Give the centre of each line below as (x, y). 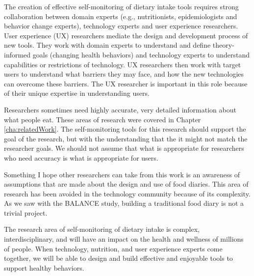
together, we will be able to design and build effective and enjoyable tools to (118, 258)
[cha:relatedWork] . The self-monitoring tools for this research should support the (125, 129)
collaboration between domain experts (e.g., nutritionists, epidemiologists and (121, 16)
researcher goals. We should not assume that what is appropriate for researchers (124, 148)
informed (17, 54)
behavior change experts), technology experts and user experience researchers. (121, 26)
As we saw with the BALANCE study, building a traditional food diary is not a (124, 203)
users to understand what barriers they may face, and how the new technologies (124, 74)
